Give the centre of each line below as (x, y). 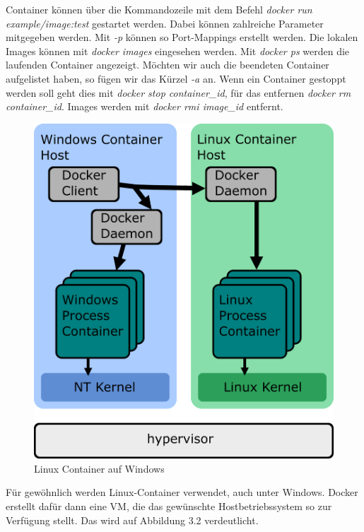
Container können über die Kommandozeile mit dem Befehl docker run (159, 9)
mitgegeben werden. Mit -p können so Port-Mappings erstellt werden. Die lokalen (182, 37)
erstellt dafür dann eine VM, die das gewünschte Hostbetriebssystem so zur (169, 506)
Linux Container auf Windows (99, 468)
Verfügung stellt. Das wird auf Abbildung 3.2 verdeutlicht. (132, 520)
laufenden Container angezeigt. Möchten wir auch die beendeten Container (168, 65)
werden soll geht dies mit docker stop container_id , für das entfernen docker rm (178, 92)
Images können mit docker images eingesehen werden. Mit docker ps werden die (178, 51)
